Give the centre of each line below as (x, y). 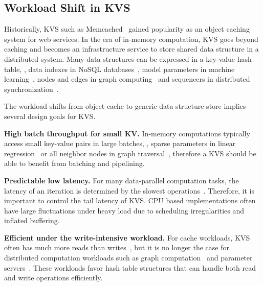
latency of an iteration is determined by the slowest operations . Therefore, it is (129, 190)
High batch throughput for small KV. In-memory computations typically (127, 133)
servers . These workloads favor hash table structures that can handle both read (130, 267)
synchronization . (31, 89)
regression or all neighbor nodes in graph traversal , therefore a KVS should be (130, 153)
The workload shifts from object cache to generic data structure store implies (125, 106)
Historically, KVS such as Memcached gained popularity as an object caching (127, 29)
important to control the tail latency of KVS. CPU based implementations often (130, 200)
